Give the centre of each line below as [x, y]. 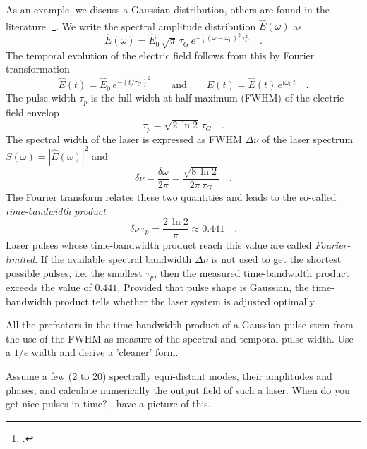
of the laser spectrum [307, 139]
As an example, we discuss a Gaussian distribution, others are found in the [168, 9]
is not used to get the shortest [276, 258]
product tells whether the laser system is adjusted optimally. [186, 301]
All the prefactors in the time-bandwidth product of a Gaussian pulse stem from [180, 325]
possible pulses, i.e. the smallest [74, 272]
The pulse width [41, 98]
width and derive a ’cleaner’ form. [105, 352]
